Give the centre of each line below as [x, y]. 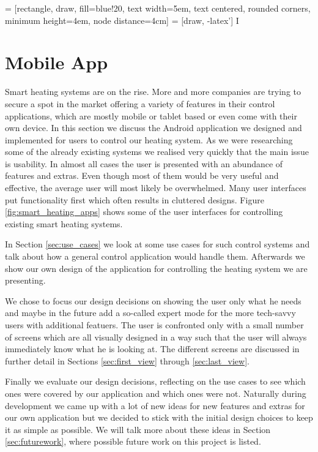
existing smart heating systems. [64, 223]
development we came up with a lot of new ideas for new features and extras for [155, 405]
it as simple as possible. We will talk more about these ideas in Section [138, 429]
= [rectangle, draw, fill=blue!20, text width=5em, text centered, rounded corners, [158, 8]
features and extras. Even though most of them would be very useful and [142, 175]
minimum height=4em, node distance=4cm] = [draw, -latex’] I [122, 20]
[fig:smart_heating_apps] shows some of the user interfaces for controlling [144, 212]
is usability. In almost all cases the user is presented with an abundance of [144, 163]
